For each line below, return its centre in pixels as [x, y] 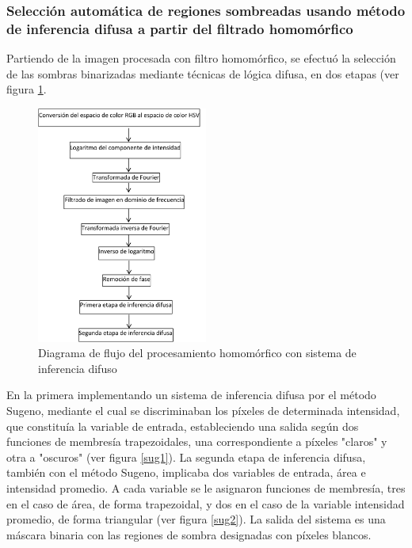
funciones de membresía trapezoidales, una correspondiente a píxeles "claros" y [197, 441]
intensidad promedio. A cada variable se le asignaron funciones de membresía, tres [206, 488]
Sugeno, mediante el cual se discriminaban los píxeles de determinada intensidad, [203, 411]
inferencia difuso [78, 368]
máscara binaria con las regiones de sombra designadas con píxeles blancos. [189, 534]
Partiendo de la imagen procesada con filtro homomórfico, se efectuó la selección [201, 58]
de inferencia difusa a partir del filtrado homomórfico [180, 28]
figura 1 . [27, 89]
